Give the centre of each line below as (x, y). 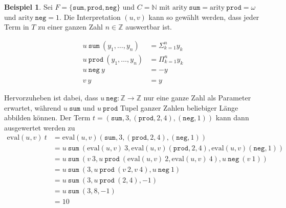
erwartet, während (33, 107)
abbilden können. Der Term (47, 118)
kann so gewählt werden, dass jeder (204, 17)
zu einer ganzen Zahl (70, 27)
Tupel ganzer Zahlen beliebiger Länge (179, 107)
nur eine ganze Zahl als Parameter (197, 97)
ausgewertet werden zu (40, 127)
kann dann (232, 118)
